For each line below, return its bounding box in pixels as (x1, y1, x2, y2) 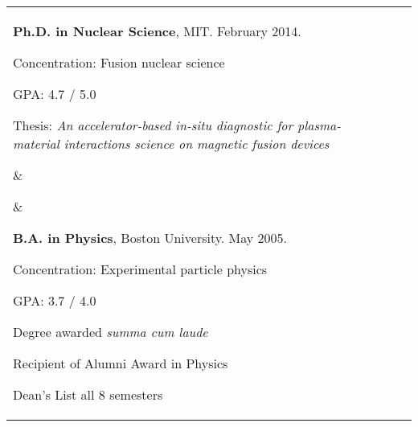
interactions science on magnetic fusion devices (64, 134, 330, 153)
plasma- (297, 116, 341, 134)
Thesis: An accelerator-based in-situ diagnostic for (13, 116, 293, 134)
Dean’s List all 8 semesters (13, 385, 163, 404)
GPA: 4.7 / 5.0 (13, 84, 96, 103)
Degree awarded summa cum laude (13, 322, 208, 341)
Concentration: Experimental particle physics (13, 260, 268, 278)
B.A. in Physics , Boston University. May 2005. (13, 228, 288, 247)
